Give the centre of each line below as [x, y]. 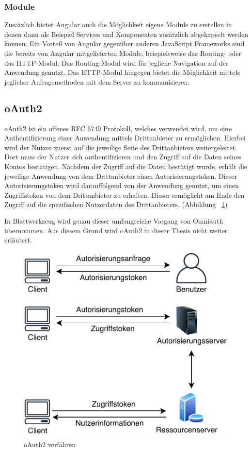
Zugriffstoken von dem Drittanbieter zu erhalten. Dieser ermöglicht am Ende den [125, 195]
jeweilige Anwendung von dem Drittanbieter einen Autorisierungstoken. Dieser [121, 176]
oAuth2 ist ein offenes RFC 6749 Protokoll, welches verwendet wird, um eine [118, 128]
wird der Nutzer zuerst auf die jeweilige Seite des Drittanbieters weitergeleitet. [121, 147]
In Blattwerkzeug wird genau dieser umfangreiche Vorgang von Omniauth [114, 220]
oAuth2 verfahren [50, 444]
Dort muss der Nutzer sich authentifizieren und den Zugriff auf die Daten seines [123, 157]
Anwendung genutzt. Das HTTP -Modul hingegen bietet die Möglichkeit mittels [122, 72]
